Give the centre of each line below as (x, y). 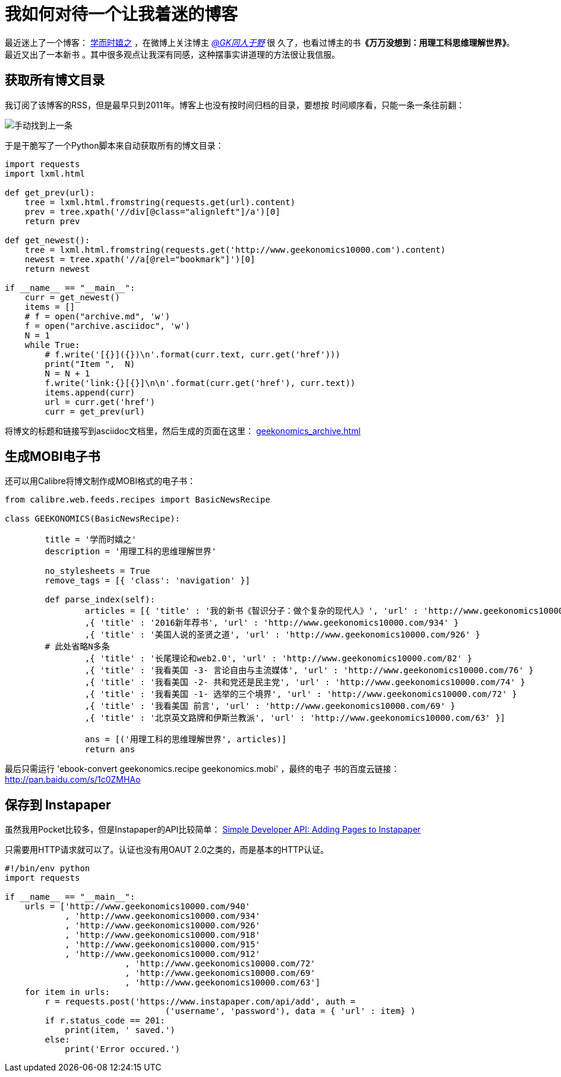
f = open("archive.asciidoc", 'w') (107, 326)
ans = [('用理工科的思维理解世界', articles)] (186, 740)
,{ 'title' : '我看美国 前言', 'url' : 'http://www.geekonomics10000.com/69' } (270, 706)
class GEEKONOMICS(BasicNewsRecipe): (93, 519)
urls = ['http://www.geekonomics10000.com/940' (138, 907)
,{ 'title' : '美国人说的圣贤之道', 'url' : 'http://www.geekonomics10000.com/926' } (283, 635)
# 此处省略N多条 (77, 647)
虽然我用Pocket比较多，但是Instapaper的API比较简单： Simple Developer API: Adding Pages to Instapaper (213, 830)
